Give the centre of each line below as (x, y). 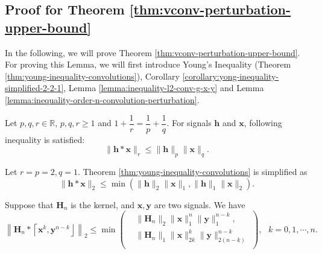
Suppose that (29, 204)
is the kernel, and (103, 204)
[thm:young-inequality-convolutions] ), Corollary (92, 76)
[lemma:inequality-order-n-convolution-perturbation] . (102, 99)
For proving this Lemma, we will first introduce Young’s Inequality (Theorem (148, 64)
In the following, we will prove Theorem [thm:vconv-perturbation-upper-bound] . (153, 52)
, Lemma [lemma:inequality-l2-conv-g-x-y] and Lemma (164, 88)
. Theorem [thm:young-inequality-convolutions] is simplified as (192, 172)
